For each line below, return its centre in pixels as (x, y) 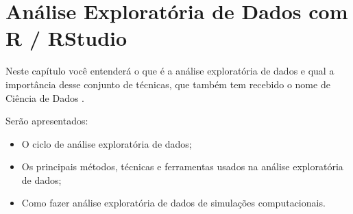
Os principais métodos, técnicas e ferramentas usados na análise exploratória (182, 166)
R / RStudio (66, 38)
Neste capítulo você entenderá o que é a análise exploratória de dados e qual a (170, 71)
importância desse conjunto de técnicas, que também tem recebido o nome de (168, 84)
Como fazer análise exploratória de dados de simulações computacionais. (173, 203)
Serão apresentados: (47, 121)
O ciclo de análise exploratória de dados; (107, 143)
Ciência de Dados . (45, 97)
